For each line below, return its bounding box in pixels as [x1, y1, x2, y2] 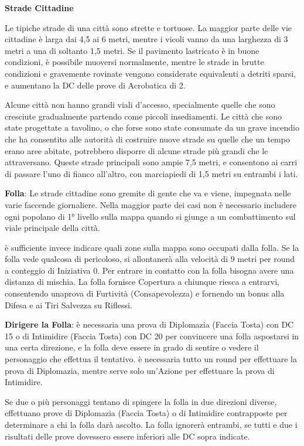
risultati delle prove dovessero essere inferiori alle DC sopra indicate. [5, 430, 250, 442]
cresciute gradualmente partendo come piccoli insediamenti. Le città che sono [5, 110, 282, 122]
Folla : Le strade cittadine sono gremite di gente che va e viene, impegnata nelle [5, 187, 291, 199]
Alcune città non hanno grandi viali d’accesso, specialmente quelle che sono [5, 98, 275, 111]
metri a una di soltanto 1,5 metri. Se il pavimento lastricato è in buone [5, 44, 259, 56]
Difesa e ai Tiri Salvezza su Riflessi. [5, 298, 132, 311]
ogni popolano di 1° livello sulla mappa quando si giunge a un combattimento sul [5, 210, 296, 222]
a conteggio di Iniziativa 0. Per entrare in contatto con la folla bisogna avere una [5, 264, 294, 276]
